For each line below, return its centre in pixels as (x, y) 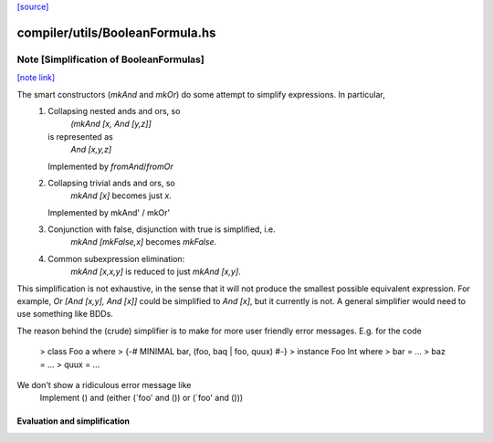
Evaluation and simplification (73, 421)
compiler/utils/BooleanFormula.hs (116, 32)
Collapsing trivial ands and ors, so (111, 183)
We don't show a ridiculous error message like (104, 384)
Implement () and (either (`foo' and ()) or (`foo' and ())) (142, 398)
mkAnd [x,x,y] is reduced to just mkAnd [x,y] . (156, 272)
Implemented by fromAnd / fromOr (110, 166)
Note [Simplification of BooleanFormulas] (110, 59)
